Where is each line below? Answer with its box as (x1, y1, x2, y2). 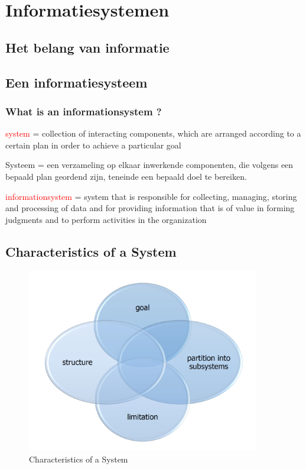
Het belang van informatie (5, 38, 170, 56)
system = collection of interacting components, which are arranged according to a (5, 127, 301, 140)
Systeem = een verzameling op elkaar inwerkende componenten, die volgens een (5, 159, 294, 171)
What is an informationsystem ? (5, 103, 162, 118)
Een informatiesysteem (5, 73, 148, 91)
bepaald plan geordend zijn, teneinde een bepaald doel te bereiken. (5, 170, 247, 182)
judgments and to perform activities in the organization (5, 213, 207, 225)
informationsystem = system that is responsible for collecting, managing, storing (5, 190, 297, 202)
